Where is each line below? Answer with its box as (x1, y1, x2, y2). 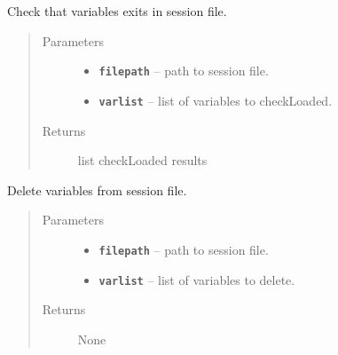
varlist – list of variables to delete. (98, 270, 295, 288)
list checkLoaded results (77, 151, 208, 170)
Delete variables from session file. (7, 180, 187, 199)
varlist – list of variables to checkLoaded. (98, 91, 333, 109)
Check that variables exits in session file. (7, 2, 227, 20)
